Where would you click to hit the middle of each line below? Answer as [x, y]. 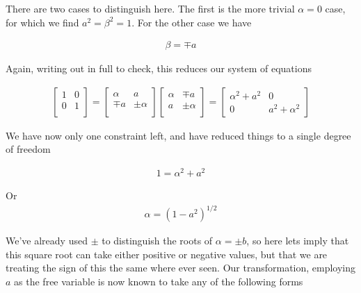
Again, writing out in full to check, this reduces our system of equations [159, 68]
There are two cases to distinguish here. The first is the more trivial [150, 8]
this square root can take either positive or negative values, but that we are [167, 254]
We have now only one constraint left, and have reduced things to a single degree [178, 135]
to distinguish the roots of [157, 241]
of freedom [28, 149]
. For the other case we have [192, 22]
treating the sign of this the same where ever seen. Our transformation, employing [181, 268]
